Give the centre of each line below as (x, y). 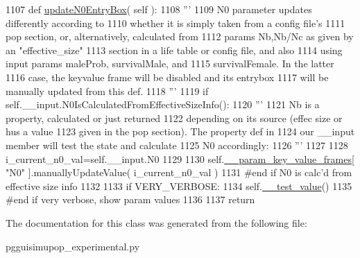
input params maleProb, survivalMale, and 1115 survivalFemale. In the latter (170, 63)
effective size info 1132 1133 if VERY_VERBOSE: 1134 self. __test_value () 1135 (179, 186)
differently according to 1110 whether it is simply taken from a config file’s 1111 (175, 23)
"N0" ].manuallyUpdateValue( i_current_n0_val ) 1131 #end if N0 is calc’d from (179, 172)
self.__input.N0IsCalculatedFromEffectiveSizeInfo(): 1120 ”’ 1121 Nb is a (163, 104)
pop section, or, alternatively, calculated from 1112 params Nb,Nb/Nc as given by (180, 36)
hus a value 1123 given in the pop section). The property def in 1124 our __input (180, 131)
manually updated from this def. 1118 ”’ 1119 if (107, 91)
